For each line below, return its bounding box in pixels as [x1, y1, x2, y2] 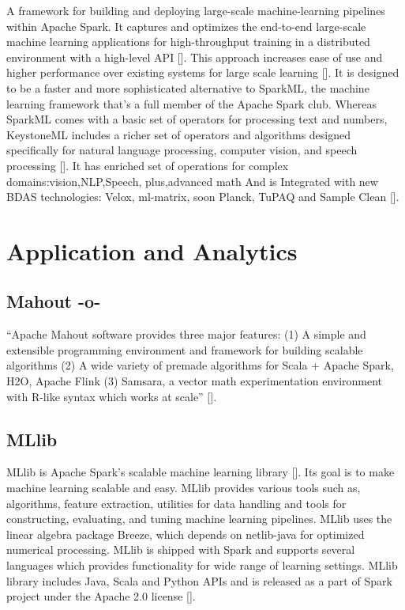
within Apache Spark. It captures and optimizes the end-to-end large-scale [6, 17, 366, 34]
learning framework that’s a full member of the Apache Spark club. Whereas [6, 95, 377, 112]
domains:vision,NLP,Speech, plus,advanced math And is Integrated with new [6, 172, 378, 189]
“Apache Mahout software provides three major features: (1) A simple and [6, 326, 366, 343]
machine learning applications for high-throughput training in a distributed [6, 33, 370, 50]
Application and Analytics [6, 234, 298, 267]
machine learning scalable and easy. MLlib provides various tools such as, [6, 479, 361, 496]
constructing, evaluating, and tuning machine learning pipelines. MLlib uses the [6, 510, 392, 527]
